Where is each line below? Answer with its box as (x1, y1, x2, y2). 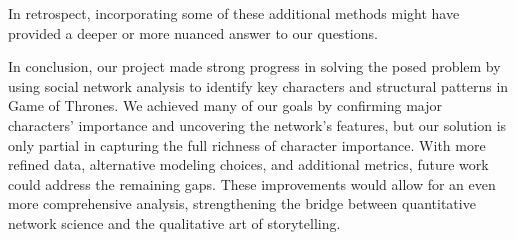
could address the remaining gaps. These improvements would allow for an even (8, 173, 496, 194)
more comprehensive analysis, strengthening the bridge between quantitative (8, 193, 476, 214)
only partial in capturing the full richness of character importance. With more (8, 134, 486, 155)
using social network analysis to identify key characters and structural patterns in (8, 75, 509, 96)
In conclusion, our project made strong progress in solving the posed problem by (8, 56, 501, 77)
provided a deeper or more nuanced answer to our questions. (8, 22, 378, 43)
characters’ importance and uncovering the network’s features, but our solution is (8, 114, 507, 135)
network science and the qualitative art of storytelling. (8, 212, 341, 233)
